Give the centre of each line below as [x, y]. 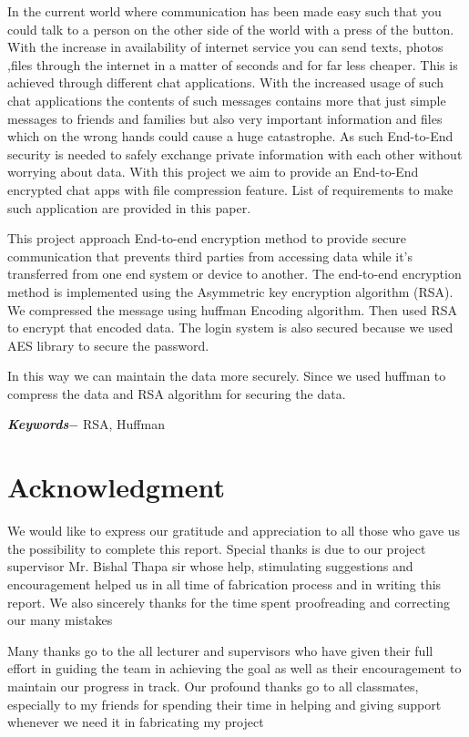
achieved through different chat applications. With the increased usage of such [226, 82]
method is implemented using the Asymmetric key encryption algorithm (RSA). [230, 291]
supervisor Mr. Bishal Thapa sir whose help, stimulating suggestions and [210, 566]
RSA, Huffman [123, 424]
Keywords [38, 424]
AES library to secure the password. [108, 345]
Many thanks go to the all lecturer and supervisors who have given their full [220, 650]
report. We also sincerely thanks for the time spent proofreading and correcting [229, 602]
